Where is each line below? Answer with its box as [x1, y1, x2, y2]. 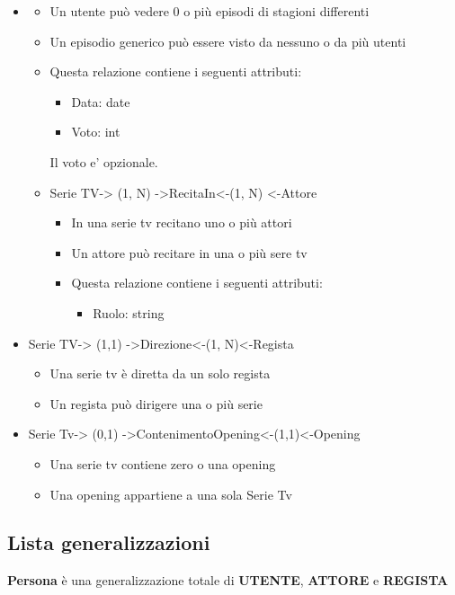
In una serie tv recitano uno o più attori [71, 213, 292, 232]
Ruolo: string [93, 303, 165, 322]
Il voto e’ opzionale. [49, 152, 158, 171]
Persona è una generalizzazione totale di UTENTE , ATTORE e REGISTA [7, 571, 449, 590]
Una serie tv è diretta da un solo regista [49, 364, 271, 383]
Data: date [71, 92, 130, 111]
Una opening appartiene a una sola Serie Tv [49, 484, 292, 503]
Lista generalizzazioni [7, 528, 210, 556]
